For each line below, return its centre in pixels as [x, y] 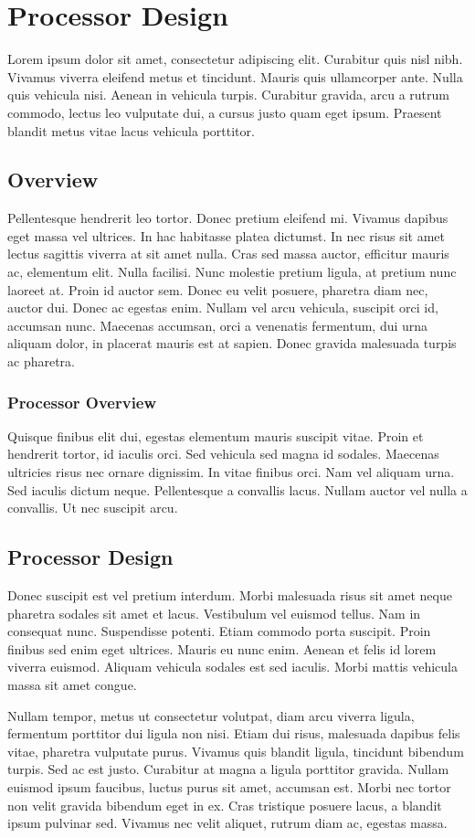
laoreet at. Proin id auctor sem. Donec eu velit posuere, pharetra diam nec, [218, 289]
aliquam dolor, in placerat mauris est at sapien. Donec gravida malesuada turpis [232, 343]
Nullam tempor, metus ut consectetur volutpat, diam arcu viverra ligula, [211, 715]
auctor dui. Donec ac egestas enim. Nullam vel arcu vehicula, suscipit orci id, [223, 308]
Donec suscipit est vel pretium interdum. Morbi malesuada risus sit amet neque [230, 595]
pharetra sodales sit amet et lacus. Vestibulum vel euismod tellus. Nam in [214, 613]
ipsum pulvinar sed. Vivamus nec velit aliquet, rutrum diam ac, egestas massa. [227, 823]
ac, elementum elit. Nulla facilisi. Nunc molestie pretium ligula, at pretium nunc [232, 272]
